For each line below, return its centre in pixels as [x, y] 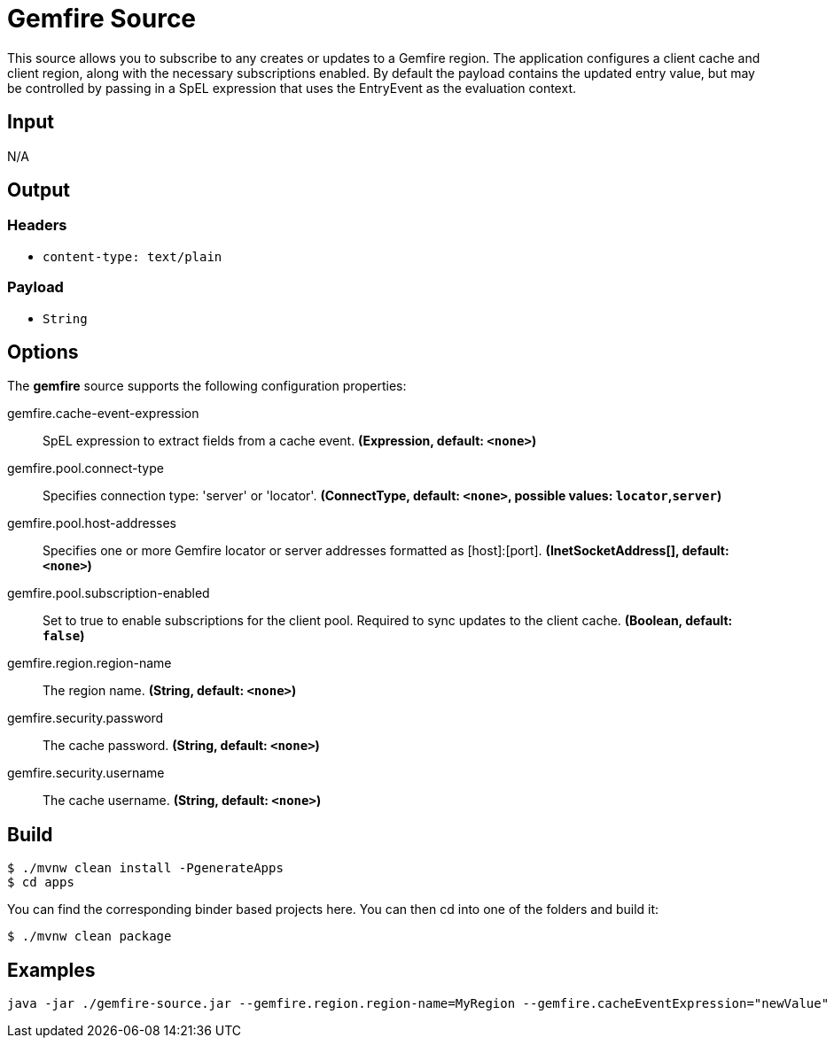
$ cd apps [41, 882]
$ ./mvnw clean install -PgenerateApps [145, 868]
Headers [37, 225]
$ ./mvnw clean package [90, 937]
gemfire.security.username [86, 773]
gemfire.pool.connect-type [86, 468]
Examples [51, 970]
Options [43, 352]
